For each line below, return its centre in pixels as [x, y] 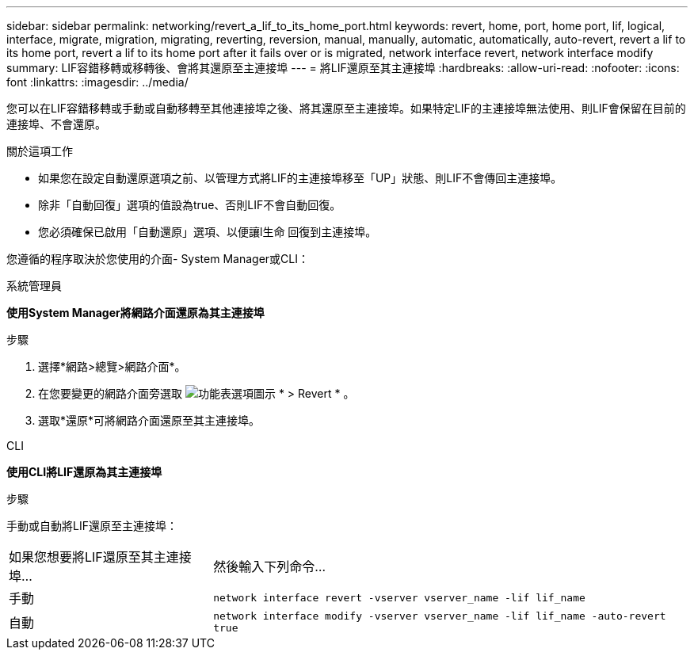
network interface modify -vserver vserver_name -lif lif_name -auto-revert [440, 616]
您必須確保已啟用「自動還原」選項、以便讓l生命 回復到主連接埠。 [208, 232]
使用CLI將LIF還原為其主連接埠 [84, 472]
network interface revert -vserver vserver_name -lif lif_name [399, 597]
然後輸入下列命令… [270, 566]
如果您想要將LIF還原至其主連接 [100, 557]
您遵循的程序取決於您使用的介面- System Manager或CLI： [158, 259]
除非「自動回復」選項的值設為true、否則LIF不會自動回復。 [190, 205]
